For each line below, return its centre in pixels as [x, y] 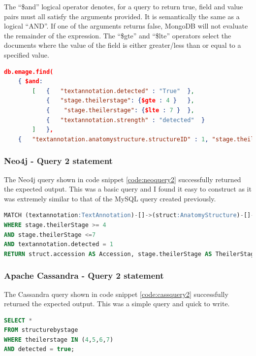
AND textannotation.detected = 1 [59, 244]
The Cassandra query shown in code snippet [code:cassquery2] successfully [116, 294]
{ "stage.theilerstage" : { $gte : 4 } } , [120, 101]
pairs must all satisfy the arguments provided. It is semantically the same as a [122, 16]
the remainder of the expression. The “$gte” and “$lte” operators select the [118, 35]
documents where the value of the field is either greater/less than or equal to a [123, 45]
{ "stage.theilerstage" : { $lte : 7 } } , [120, 110]
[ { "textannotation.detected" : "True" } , [113, 91]
